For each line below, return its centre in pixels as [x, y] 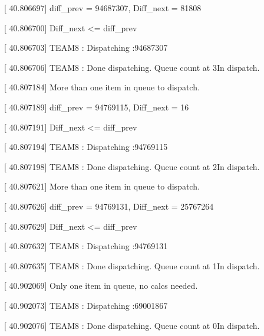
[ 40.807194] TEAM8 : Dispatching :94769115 [86, 147]
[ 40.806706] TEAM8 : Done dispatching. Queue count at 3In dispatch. [132, 67]
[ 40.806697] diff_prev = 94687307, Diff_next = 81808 [103, 8]
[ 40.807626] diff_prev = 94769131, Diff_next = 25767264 [109, 206]
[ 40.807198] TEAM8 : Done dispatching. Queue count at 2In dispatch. [132, 166]
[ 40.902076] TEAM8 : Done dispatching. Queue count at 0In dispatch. [132, 325]
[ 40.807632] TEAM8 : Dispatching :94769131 [86, 246]
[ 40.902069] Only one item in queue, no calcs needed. [101, 286]
